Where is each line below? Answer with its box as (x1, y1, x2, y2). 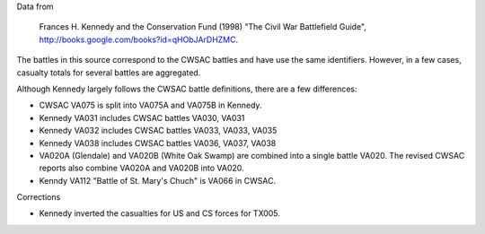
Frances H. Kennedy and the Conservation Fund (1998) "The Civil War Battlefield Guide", (39, 22, 367, 32)
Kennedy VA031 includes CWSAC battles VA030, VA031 (39, 112, 245, 123)
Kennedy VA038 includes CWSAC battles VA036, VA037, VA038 (39, 137, 277, 148)
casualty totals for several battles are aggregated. (16, 67, 201, 78)
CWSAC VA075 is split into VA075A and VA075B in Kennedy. (39, 100, 262, 111)
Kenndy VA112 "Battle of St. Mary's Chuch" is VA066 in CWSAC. (39, 175, 277, 186)
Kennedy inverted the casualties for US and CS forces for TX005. (39, 208, 280, 219)
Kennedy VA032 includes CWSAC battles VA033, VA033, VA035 (39, 126, 278, 136)
